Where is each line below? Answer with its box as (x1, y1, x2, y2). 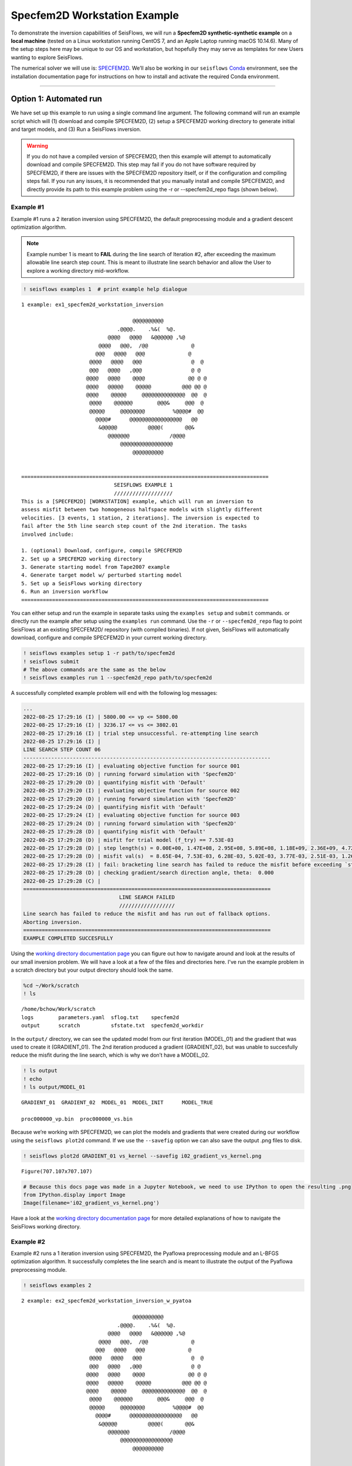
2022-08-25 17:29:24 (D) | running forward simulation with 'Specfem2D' (23, 820, 237, 827)
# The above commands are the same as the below (23, 666, 166, 673)
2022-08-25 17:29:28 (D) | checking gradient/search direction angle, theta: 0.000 (23, 870, 274, 876)
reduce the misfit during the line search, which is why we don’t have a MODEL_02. (11, 1051, 210, 1058)
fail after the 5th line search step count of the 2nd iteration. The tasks (21, 522, 248, 530)
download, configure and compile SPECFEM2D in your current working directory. (11, 634, 207, 642)
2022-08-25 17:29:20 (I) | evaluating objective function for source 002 (23, 788, 240, 794)
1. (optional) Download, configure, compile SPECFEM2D (21, 547, 182, 554)
